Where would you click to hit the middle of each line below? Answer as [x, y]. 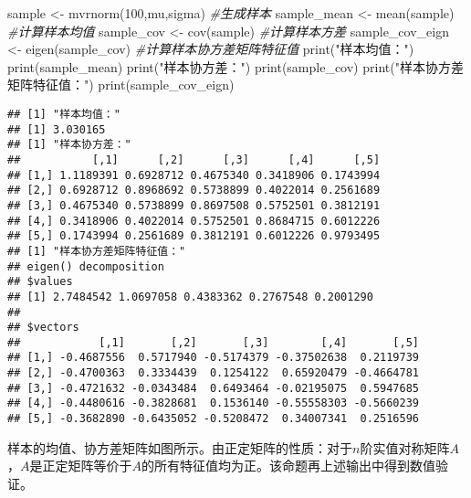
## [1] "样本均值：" [64, 114]
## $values [40, 282]
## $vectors [43, 328]
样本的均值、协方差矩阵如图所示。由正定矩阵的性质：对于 [180, 447]
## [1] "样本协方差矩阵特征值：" [97, 251]
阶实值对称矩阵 [405, 447]
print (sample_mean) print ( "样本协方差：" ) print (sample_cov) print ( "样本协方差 [235, 66]
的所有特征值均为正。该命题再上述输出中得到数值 [288, 466]
